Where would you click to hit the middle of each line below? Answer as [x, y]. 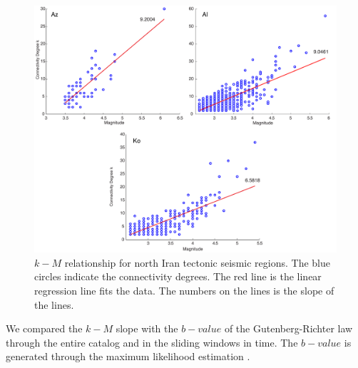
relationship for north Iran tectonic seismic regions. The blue [197, 262]
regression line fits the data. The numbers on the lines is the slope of [184, 290]
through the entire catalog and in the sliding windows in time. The [152, 342]
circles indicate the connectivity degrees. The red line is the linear [178, 276]
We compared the [44, 328]
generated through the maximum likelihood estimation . [128, 356]
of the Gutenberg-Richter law [288, 328]
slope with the [147, 328]
